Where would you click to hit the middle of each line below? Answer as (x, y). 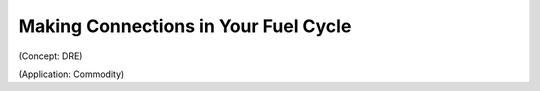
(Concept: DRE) (50, 56)
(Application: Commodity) (71, 74)
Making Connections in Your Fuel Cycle (185, 26)
